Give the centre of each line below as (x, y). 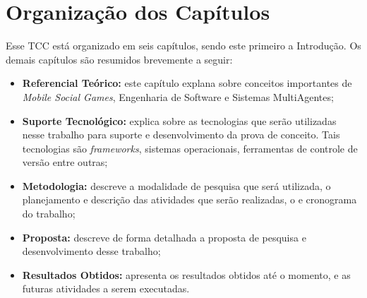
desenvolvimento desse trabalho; (91, 251)
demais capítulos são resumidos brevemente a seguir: (119, 59)
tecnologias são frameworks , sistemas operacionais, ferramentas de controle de (190, 148)
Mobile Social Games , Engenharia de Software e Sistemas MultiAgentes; (178, 96)
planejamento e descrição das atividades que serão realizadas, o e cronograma (189, 199)
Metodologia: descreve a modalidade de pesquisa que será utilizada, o (176, 185)
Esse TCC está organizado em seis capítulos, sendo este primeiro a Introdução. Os (183, 46)
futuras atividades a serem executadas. (106, 288)
